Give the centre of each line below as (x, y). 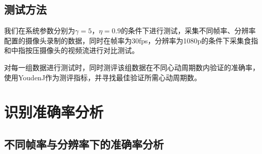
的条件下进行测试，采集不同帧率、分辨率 (188, 31)
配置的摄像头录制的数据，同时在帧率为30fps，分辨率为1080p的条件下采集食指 (131, 40)
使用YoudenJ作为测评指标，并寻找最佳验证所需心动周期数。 (103, 77)
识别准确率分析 (54, 112)
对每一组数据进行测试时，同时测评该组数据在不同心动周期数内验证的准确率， (132, 67)
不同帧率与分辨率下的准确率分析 (84, 144)
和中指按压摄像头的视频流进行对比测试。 (71, 50)
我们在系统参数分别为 (40, 31)
